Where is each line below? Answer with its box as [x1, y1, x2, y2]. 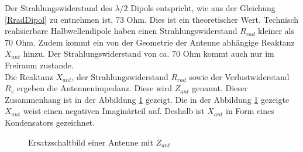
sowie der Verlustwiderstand [189, 70, 290, 82]
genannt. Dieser [192, 82, 248, 94]
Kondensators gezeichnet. [5, 116, 95, 128]
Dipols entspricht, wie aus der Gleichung [130, 2, 276, 13]
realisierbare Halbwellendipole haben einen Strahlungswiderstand [5, 25, 237, 37]
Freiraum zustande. [5, 58, 74, 71]
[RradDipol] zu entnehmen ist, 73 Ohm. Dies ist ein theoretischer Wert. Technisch [5, 13, 299, 25]
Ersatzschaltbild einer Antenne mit [28, 136, 153, 148]
